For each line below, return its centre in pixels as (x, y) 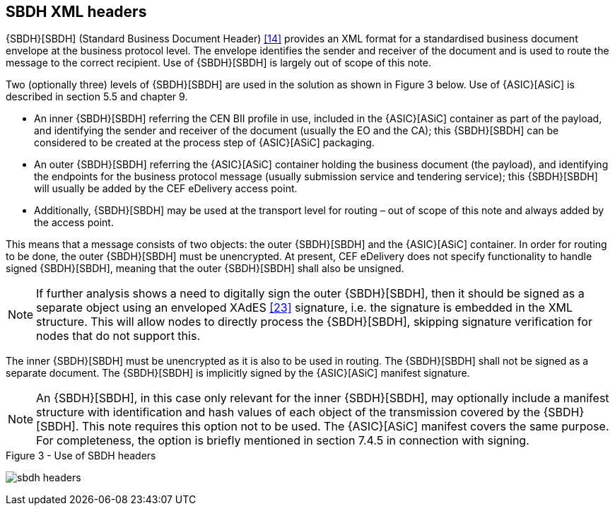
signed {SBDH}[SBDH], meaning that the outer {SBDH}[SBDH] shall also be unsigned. (205, 269)
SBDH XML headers (76, 12)
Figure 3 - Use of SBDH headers (81, 456)
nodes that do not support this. (118, 336)
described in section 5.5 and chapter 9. (97, 97)
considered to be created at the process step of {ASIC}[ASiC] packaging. (204, 143)
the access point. (74, 223)
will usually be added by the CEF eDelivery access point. (166, 189)
